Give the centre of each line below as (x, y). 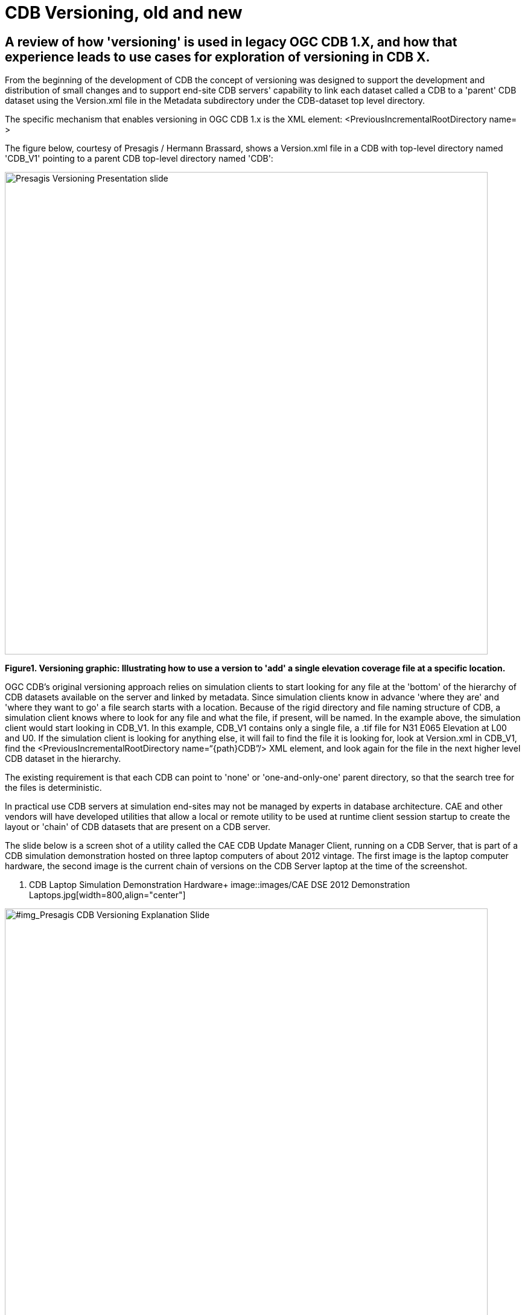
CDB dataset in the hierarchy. (63, 759)
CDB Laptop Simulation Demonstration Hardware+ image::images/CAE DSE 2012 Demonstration (220, 885)
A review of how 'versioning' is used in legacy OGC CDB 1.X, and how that (231, 42)
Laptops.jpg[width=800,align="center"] (107, 895)
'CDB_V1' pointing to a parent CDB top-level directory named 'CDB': (139, 159)
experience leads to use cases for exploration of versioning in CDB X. (218, 57)
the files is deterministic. (53, 788)
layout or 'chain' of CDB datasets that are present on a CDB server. (138, 827)
